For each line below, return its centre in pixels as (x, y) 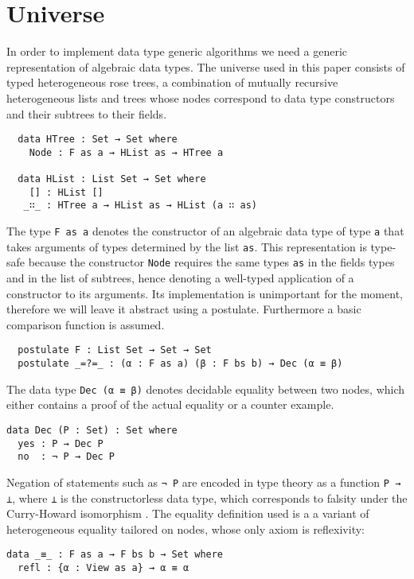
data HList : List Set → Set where (112, 179)
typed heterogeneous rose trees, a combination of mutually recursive (172, 82)
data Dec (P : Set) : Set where (92, 430)
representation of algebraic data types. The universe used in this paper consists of (206, 66)
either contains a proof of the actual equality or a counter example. (170, 404)
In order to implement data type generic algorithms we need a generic (177, 51)
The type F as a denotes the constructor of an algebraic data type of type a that (205, 231)
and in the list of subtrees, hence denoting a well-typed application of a (180, 278)
